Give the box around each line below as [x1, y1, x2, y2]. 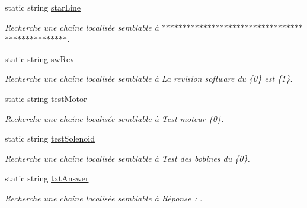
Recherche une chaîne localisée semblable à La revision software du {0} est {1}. [5, 72, 293, 85]
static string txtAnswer [5, 172, 89, 184]
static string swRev [5, 52, 75, 65]
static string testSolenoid [5, 132, 95, 145]
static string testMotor [5, 92, 87, 104]
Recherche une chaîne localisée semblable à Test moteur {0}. [5, 112, 224, 124]
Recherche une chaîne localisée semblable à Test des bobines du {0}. [5, 152, 250, 164]
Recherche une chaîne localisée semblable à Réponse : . [5, 191, 203, 204]
